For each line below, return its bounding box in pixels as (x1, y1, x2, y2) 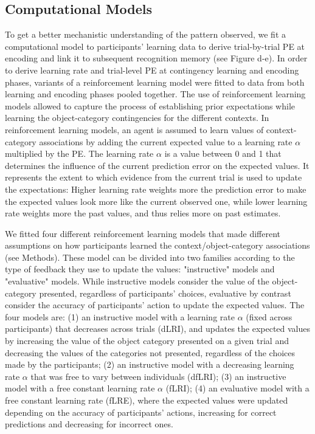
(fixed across (246, 310, 292, 323)
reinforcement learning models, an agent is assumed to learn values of (5, 123, 264, 136)
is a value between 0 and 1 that (164, 147, 282, 160)
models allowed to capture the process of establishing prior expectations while (5, 99, 295, 112)
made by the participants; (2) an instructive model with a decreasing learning (5, 358, 294, 371)
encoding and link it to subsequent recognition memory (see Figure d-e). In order (5, 52, 308, 64)
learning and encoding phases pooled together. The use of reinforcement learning (5, 88, 306, 100)
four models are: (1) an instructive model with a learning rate (5, 310, 235, 323)
